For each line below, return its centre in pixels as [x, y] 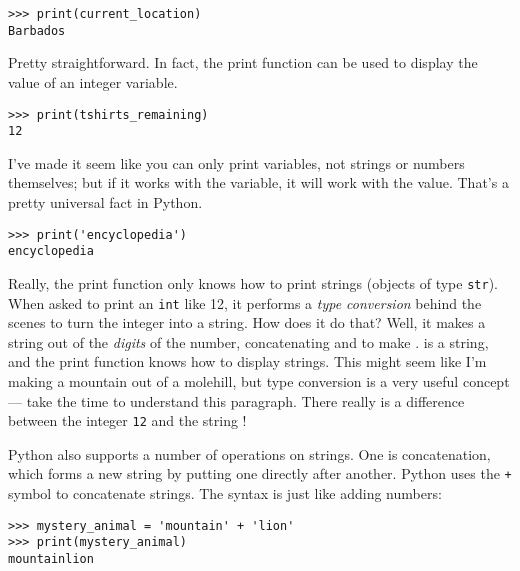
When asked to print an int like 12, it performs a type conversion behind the [245, 302]
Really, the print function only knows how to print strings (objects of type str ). [253, 282]
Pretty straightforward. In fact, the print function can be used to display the [243, 62]
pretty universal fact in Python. [105, 202]
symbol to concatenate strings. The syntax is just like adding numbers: [225, 493]
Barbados [37, 30]
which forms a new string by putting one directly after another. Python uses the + [260, 473]
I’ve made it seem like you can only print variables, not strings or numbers [236, 162]
